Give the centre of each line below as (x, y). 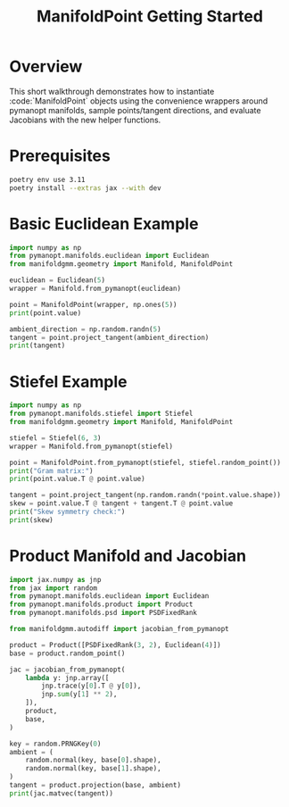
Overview (46, 67)
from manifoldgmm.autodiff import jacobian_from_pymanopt (119, 629)
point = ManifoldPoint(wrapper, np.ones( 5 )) (93, 304)
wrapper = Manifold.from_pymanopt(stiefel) (91, 446)
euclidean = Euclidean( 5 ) (57, 280)
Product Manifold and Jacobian (128, 556)
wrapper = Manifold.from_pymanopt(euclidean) (95, 289)
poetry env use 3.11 (48, 179)
